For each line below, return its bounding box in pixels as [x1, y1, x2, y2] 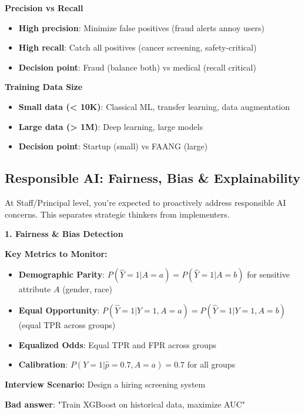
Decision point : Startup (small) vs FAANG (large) [18, 140, 208, 152]
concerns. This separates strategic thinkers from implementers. [5, 208, 230, 220]
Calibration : [18, 358, 68, 370]
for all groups [187, 358, 236, 370]
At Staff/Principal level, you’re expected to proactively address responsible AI [5, 196, 286, 208]
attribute [18, 283, 51, 295]
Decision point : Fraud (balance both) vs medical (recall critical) [18, 61, 256, 73]
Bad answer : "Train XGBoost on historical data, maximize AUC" [5, 398, 246, 410]
